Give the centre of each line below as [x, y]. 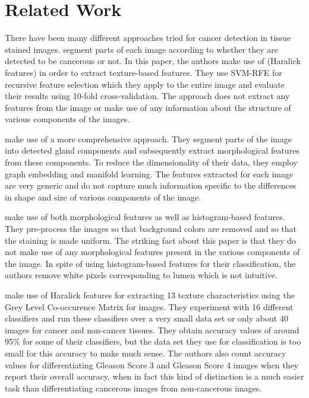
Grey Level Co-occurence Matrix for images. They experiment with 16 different [149, 306]
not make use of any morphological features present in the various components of [152, 252]
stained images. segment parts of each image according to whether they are [142, 49]
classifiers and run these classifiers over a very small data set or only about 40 [146, 318]
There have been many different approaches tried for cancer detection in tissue [148, 38]
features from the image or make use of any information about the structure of [148, 107]
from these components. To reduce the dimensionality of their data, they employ [151, 162]
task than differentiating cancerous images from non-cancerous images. [133, 388]
